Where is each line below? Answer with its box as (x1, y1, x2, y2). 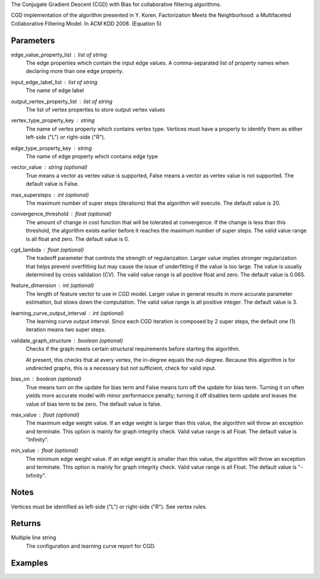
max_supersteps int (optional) (11, 191, 89, 198)
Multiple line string (11, 534, 56, 541)
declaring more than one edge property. (25, 68, 124, 75)
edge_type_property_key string (11, 144, 92, 151)
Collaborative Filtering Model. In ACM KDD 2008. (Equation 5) (11, 20, 162, 27)
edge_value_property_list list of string (11, 51, 107, 58)
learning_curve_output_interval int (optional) (11, 309, 124, 317)
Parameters (11, 36, 55, 46)
